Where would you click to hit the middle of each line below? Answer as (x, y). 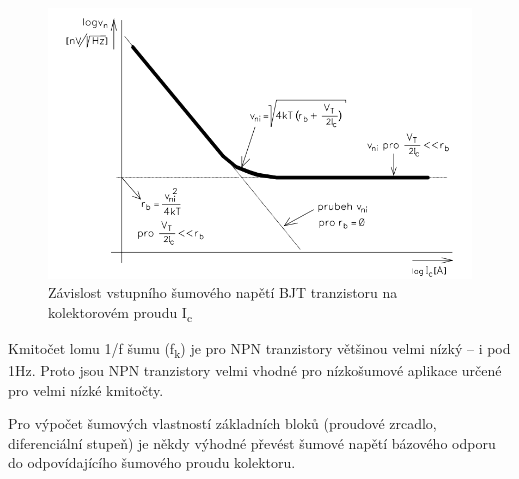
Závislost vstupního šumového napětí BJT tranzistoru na (223, 292)
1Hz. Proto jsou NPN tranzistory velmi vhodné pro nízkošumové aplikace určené (255, 369)
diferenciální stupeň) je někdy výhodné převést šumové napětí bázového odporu (252, 442)
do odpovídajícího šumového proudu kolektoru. (152, 462)
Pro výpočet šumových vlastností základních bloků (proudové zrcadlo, (222, 423)
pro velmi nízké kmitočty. (86, 389)
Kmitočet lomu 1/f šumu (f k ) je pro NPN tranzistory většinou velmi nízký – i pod (259, 349)
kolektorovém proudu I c (120, 313)
